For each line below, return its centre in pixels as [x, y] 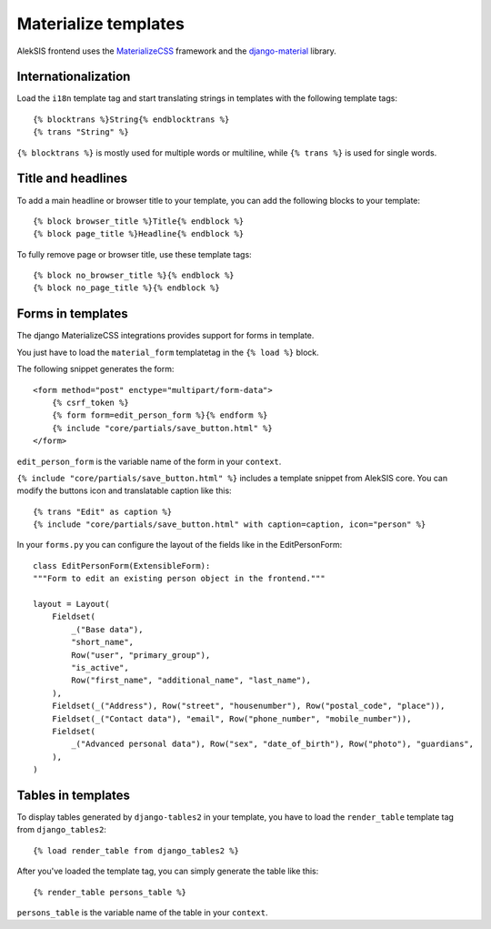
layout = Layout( [71, 604]
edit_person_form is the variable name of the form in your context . [149, 461]
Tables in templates [74, 795]
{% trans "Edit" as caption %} [103, 511]
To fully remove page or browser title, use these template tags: [134, 254]
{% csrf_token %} [90, 402]
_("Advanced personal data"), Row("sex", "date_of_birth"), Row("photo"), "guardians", [273, 744]
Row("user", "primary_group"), [141, 655]
